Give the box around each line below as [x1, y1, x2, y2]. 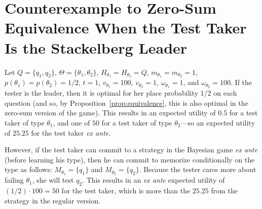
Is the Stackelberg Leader [5, 37, 188, 58]
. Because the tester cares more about [139, 164, 256, 175]
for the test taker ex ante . [31, 127, 111, 138]
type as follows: [5, 164, 52, 175]
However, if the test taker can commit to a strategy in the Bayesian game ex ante [5, 144, 258, 155]
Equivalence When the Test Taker [5, 17, 247, 38]
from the [211, 185, 238, 196]
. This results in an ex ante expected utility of [82, 175, 225, 185]
